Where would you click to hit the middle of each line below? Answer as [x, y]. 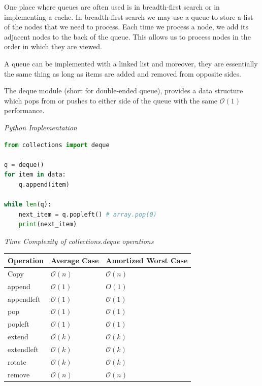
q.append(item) [44, 184]
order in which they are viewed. [53, 46]
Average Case [75, 260]
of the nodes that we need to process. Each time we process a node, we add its [126, 27]
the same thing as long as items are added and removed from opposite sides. [123, 73]
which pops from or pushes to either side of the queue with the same [111, 100]
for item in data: [35, 175]
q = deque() [24, 165]
